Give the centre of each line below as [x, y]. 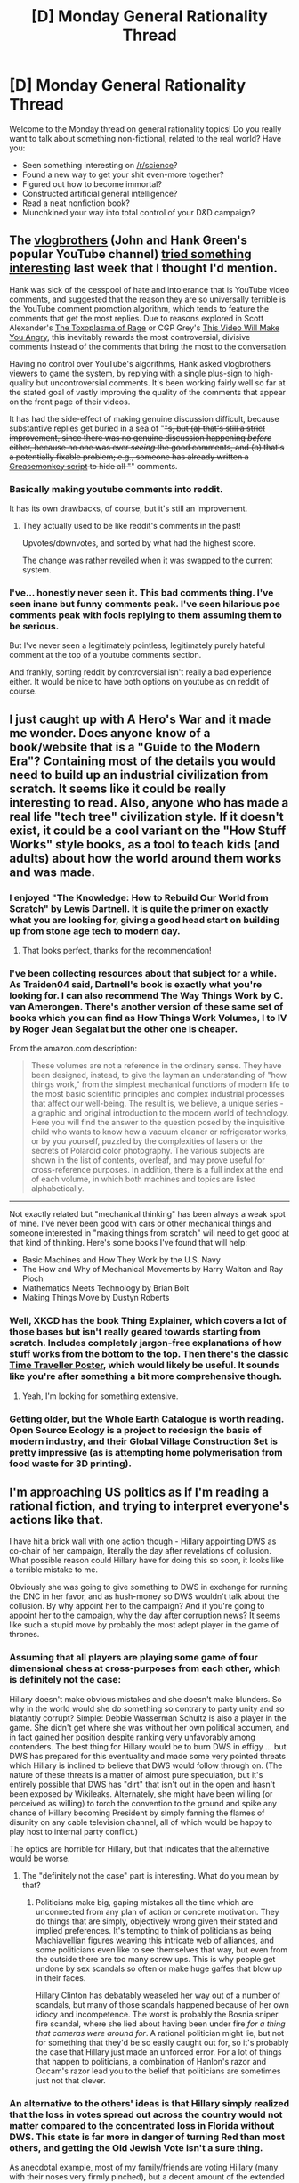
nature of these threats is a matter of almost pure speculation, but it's [136, 1774]
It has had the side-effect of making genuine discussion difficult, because [144, 418]
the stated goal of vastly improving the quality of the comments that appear [148, 392]
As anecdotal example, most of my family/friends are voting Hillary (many [144, 2167]
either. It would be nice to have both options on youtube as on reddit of [139, 682]
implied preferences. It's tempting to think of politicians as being [153, 1930]
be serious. [34, 626]
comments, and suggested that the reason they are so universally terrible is [148, 299]
